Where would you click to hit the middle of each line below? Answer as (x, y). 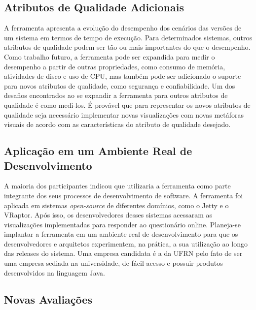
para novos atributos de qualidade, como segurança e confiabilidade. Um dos (120, 85)
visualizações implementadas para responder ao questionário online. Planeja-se (122, 224)
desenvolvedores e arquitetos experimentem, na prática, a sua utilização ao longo (126, 243)
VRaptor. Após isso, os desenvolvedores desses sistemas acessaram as (108, 215)
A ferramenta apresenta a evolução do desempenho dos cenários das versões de (123, 28)
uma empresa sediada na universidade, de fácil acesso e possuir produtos (113, 263)
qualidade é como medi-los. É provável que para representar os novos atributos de (127, 105)
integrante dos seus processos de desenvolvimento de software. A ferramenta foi (124, 195)
